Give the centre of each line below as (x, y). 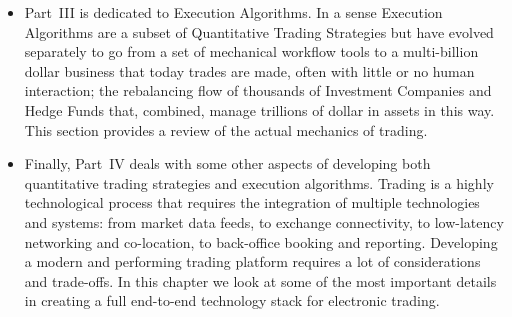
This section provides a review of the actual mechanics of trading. (226, 129)
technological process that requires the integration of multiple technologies (252, 202)
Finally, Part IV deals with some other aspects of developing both (227, 163)
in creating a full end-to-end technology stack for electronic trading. (232, 300)
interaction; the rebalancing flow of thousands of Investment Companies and (258, 90)
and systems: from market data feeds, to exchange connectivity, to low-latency (264, 221)
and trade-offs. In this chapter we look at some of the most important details (260, 280)
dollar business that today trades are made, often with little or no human (249, 70)
